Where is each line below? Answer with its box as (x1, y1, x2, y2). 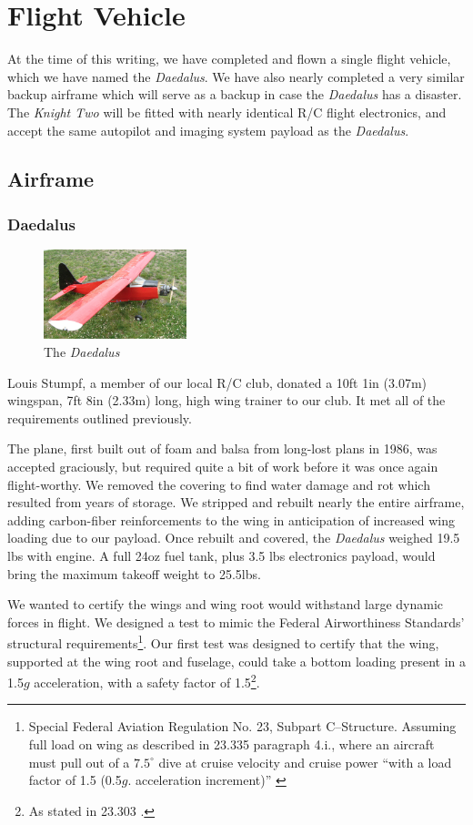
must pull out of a (28, 752, 130, 771)
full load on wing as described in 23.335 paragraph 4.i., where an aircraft (28, 735, 435, 754)
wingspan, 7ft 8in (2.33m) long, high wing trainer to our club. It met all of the (7, 391, 446, 410)
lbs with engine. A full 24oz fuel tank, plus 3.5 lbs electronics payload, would (7, 545, 436, 565)
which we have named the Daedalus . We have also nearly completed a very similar (7, 66, 465, 86)
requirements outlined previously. (7, 408, 192, 427)
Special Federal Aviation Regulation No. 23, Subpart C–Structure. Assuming (28, 717, 457, 736)
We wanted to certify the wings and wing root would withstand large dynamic (7, 595, 444, 614)
